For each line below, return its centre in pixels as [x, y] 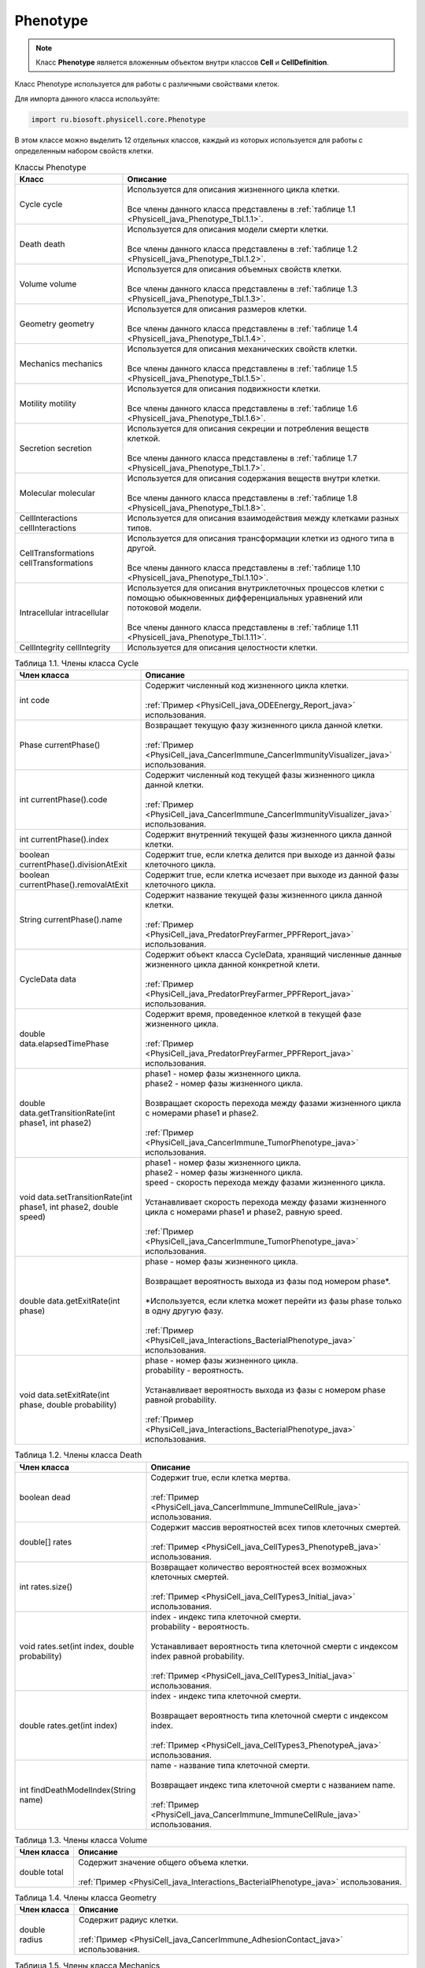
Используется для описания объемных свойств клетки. [235, 269]
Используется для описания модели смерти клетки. [228, 229]
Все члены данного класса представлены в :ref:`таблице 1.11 [243, 627]
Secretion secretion [55, 448]
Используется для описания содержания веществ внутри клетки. [254, 478]
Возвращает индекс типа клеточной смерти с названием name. [273, 1785]
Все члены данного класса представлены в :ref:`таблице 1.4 [242, 328]
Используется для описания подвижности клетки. [224, 388]
